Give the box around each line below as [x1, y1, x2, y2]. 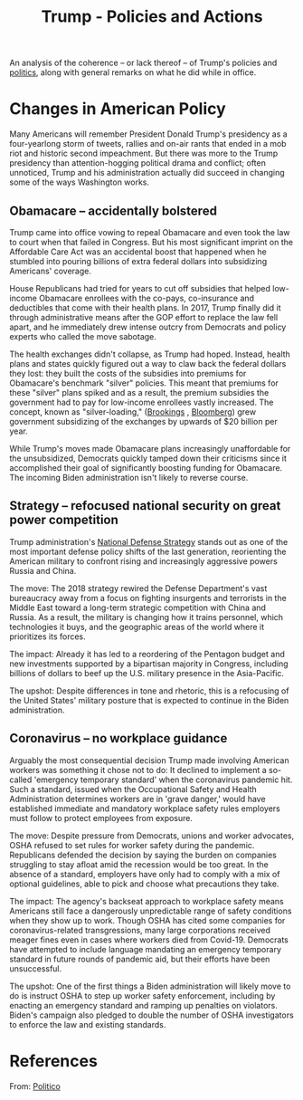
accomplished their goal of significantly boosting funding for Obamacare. [9, 462, 283, 473]
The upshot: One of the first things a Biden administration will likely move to [9, 980, 291, 991]
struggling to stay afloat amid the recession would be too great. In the [9, 858, 269, 870]
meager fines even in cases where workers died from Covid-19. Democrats [9, 934, 289, 945]
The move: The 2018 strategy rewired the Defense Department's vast [9, 582, 268, 594]
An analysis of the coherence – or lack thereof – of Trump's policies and [9, 57, 278, 69]
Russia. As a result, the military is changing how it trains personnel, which [9, 611, 283, 622]
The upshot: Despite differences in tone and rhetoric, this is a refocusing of [9, 685, 289, 696]
